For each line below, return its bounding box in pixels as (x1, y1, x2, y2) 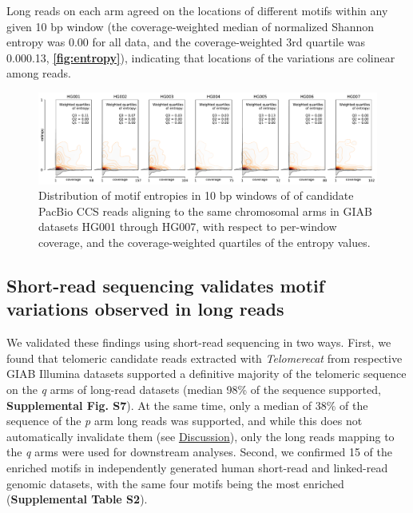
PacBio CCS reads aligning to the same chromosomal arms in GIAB (38, 202, 372, 219)
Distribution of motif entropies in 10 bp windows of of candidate (38, 187, 354, 204)
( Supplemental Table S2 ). (6, 491, 148, 507)
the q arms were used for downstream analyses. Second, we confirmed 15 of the (6, 443, 392, 460)
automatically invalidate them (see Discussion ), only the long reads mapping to (6, 427, 395, 444)
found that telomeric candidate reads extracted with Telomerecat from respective (6, 349, 403, 366)
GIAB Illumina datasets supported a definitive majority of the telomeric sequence (6, 365, 407, 382)
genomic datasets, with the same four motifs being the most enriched (6, 475, 344, 491)
